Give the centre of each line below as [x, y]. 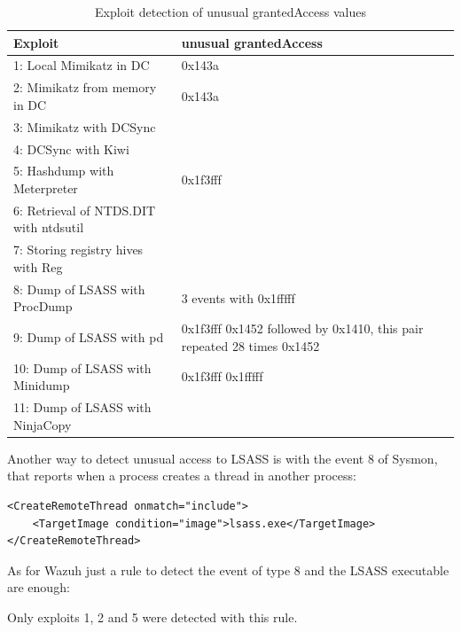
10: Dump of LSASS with [82, 367]
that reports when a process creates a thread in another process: [182, 476]
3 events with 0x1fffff [238, 297]
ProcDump [43, 306]
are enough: [39, 587]
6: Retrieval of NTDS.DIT [85, 210]
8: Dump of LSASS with [79, 289]
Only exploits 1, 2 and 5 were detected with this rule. [152, 616]
